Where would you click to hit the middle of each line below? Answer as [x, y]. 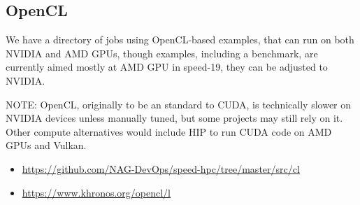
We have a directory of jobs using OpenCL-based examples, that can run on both [180, 40]
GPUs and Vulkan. [46, 145]
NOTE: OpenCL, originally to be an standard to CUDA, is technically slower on [179, 104]
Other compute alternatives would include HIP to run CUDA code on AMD [169, 131]
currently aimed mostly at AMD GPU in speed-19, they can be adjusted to [167, 67]
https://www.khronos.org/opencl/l [96, 192]
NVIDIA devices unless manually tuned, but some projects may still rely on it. [174, 118]
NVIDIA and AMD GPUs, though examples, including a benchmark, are [162, 53]
